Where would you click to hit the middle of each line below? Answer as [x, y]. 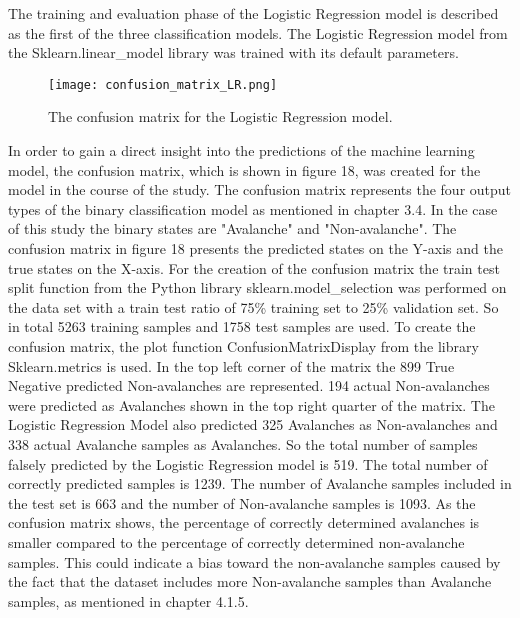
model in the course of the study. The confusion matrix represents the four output [260, 189]
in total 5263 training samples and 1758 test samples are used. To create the [242, 326]
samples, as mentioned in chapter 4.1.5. [128, 600]
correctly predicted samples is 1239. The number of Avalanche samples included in [260, 483]
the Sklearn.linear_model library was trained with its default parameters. [233, 52]
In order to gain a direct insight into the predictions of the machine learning [241, 150]
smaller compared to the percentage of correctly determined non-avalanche [236, 541]
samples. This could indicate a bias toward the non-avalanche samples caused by [254, 561]
